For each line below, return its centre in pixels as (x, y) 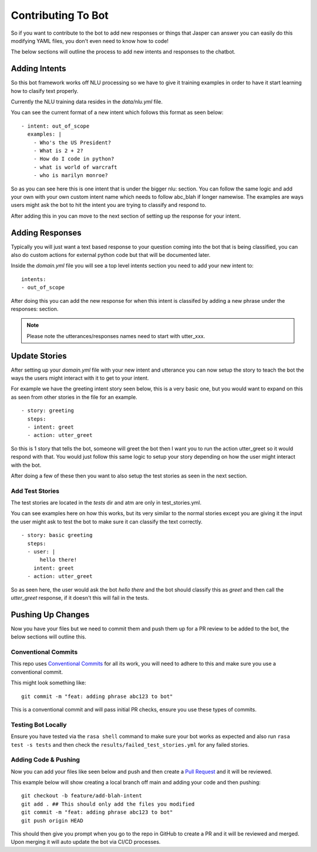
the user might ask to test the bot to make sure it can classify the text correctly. (107, 522)
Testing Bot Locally (39, 724)
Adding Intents (39, 69)
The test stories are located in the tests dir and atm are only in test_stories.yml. (106, 503)
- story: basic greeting (57, 535)
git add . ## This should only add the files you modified (108, 804)
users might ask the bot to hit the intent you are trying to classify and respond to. (109, 205)
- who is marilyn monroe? (71, 176)
